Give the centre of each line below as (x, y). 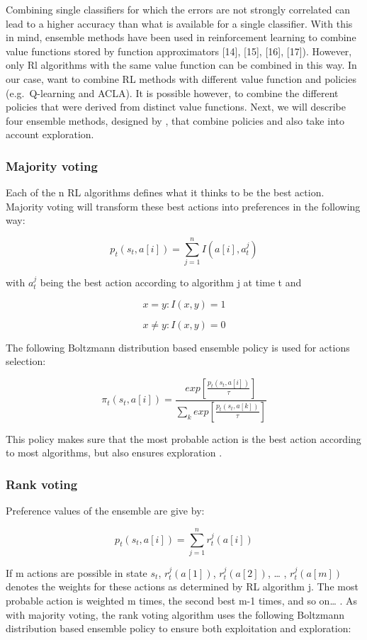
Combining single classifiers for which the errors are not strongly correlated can (178, 9)
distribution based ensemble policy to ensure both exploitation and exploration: (179, 628)
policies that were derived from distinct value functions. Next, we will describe (176, 107)
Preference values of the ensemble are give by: (105, 511)
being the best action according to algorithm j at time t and (171, 282)
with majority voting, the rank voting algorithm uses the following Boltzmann (175, 614)
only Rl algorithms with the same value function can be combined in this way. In (181, 65)
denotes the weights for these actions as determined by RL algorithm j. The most (182, 586)
